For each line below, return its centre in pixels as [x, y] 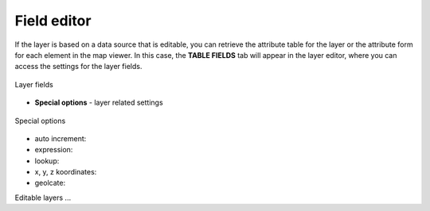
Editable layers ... [43, 198]
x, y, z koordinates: [66, 172]
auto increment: [61, 138]
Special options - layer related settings [99, 102]
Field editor [53, 21]
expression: [54, 150]
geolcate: [50, 183]
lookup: [47, 161]
